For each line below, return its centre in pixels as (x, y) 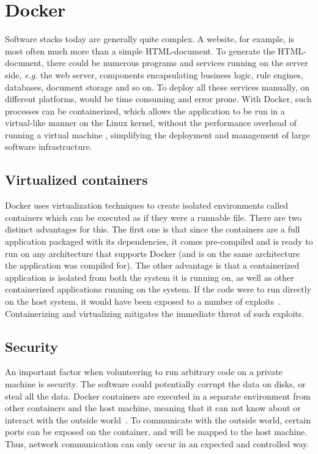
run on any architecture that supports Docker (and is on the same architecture (153, 253)
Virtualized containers (76, 180)
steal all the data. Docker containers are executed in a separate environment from (158, 396)
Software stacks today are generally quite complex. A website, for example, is (150, 39)
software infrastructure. (49, 147)
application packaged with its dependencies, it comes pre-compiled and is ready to (159, 241)
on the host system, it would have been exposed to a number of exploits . (143, 301)
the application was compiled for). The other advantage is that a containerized (152, 265)
